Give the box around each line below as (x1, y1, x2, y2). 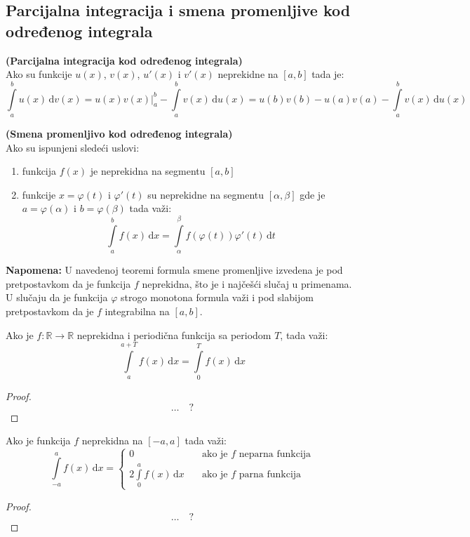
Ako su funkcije (6, 67, 72, 81)
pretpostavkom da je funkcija (6, 276, 131, 291)
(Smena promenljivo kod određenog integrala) (6, 126, 233, 140)
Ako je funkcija (6, 433, 71, 448)
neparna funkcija (239, 449, 311, 460)
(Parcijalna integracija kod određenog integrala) (6, 53, 243, 67)
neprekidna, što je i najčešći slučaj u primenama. (142, 276, 352, 291)
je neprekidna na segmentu (90, 164, 206, 178)
